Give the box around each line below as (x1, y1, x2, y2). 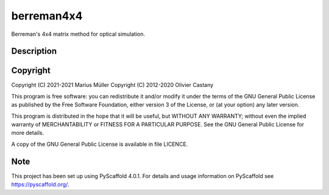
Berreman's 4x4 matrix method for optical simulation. (11, 30, 146, 38)
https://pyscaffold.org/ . (11, 181, 69, 188)
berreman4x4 (11, 9, 83, 22)
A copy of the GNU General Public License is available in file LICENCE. (11, 140, 188, 148)
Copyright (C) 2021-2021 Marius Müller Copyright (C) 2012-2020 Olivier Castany (11, 81, 214, 89)
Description (11, 46, 57, 56)
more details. (11, 129, 44, 137)
